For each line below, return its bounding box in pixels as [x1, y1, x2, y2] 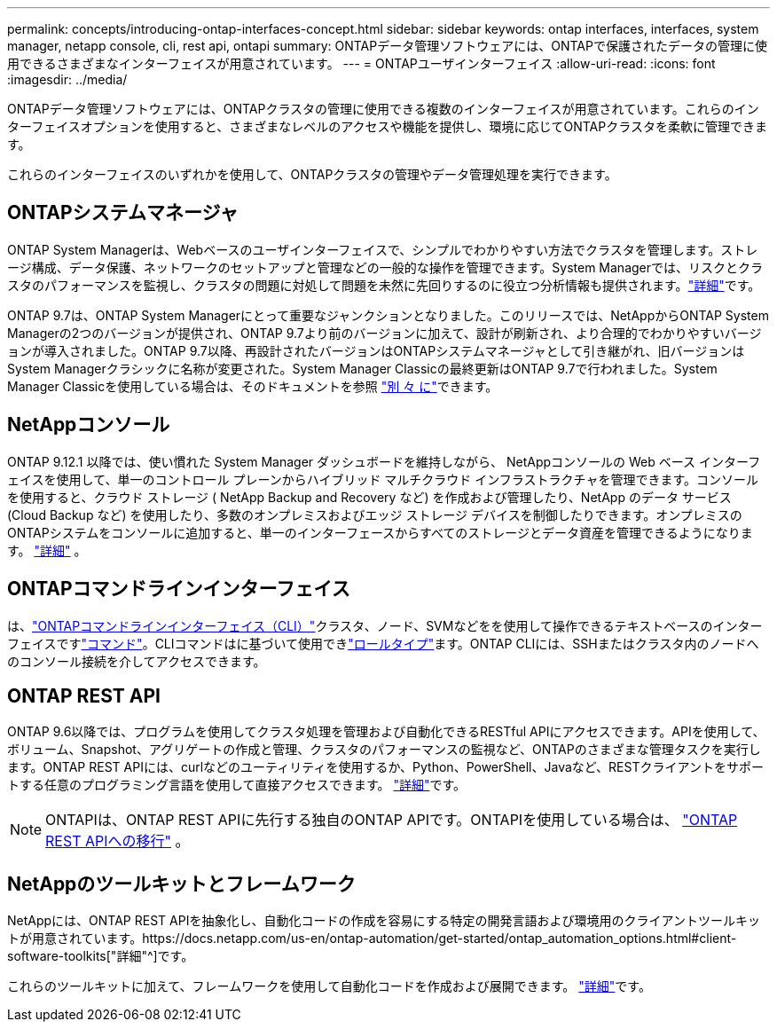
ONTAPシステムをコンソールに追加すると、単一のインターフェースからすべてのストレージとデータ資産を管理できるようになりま [7, 524, 753, 540]
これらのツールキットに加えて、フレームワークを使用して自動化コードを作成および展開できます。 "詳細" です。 [7, 978, 651, 994]
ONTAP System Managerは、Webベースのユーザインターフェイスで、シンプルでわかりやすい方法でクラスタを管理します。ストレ [7, 241, 758, 257]
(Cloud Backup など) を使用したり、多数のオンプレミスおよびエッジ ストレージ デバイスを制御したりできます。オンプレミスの [7, 507, 742, 522]
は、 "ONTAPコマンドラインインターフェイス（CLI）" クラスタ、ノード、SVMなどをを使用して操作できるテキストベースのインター [7, 617, 763, 633]
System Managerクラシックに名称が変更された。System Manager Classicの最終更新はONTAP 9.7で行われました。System [7, 360, 718, 376]
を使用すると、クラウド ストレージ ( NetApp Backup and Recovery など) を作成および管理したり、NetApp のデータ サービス [7, 489, 732, 505]
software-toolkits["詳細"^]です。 [7, 948, 194, 964]
